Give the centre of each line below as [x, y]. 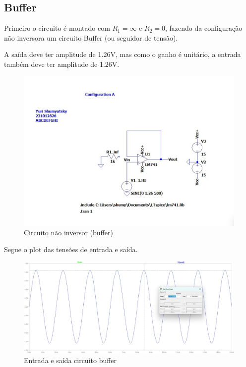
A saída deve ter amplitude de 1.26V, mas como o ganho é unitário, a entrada [123, 54]
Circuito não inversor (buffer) [68, 233]
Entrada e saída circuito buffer [70, 360]
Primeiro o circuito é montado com [57, 28]
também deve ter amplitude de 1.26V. [62, 64]
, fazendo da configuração [204, 28]
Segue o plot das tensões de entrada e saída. [71, 249]
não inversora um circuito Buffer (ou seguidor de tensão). [91, 37]
